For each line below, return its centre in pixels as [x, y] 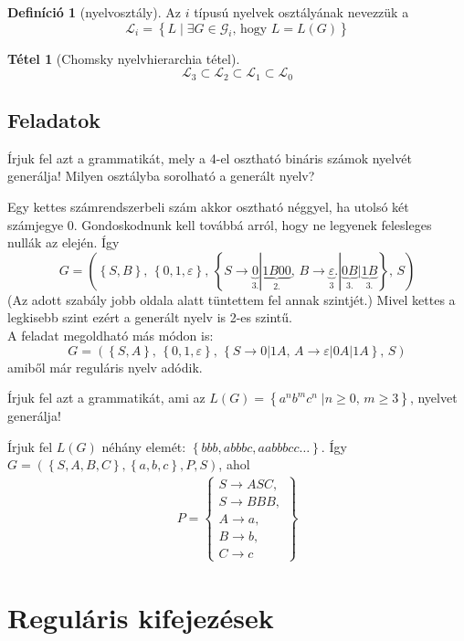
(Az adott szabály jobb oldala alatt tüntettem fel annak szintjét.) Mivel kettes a [232, 299]
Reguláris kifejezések [141, 617]
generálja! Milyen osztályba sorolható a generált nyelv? [161, 176]
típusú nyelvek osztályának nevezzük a [301, 12]
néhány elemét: [144, 446]
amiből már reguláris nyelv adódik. [105, 367]
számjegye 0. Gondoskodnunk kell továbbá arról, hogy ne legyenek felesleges [220, 224]
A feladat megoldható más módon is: [111, 335]
